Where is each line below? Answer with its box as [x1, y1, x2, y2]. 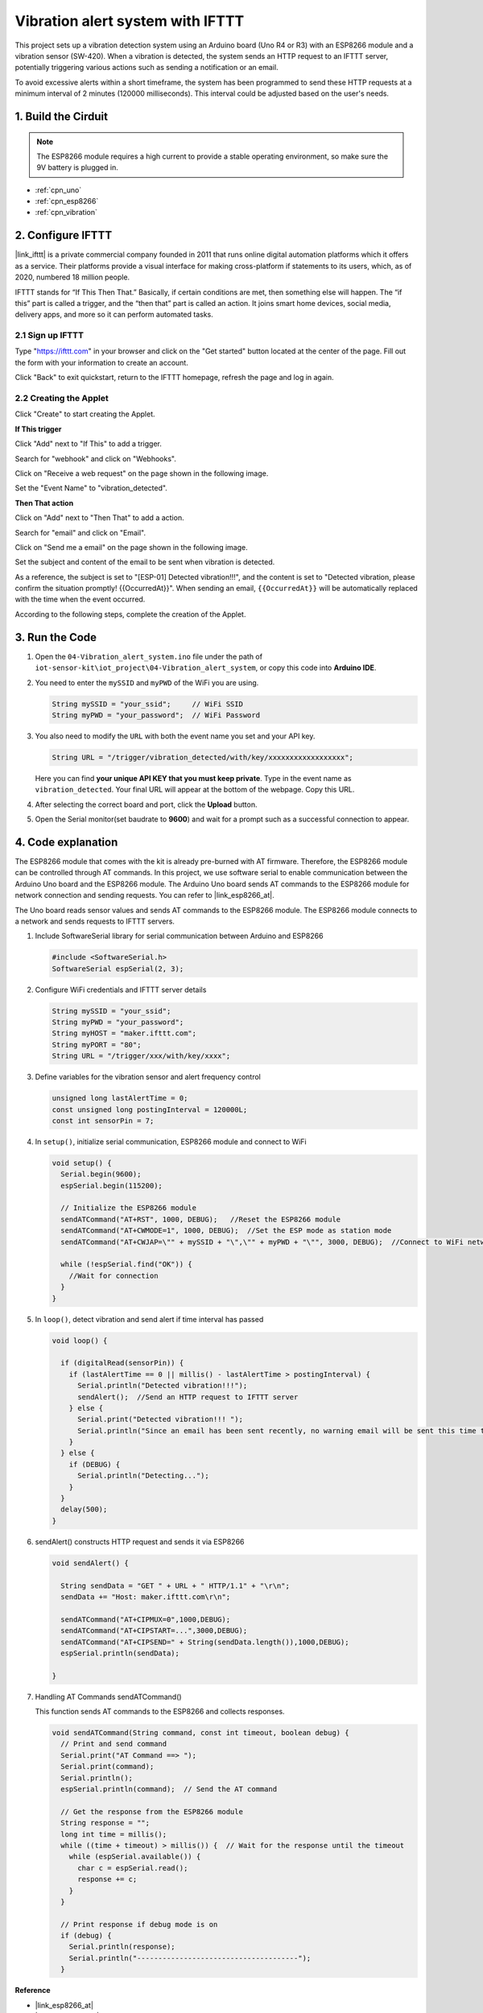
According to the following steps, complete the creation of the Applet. [14, 609, 246, 619]
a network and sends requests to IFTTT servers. [14, 916, 175, 926]
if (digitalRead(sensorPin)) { [60, 1358, 184, 1368]
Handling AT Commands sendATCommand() [35, 1692, 182, 1701]
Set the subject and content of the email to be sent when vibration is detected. [14, 557, 275, 567]
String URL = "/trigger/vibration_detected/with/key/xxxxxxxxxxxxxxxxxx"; [52, 753, 354, 762]
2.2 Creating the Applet [14, 393, 109, 404]
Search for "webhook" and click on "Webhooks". [14, 453, 176, 463]
